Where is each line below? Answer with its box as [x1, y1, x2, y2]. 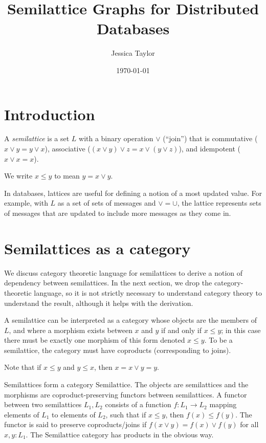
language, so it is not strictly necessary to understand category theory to [34, 287, 262, 298]
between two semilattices [4, 399, 82, 410]
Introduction [4, 103, 95, 124]
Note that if [4, 362, 41, 372]
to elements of [52, 409, 96, 419]
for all [240, 419, 259, 430]
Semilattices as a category [4, 237, 191, 258]
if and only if [161, 324, 202, 335]
